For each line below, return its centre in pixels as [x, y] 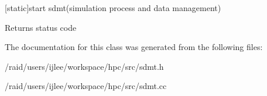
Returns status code [41, 27]
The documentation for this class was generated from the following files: [134, 47]
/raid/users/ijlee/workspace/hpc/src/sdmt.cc [86, 86]
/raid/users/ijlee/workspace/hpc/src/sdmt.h [84, 66]
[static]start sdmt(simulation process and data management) [113, 8]
